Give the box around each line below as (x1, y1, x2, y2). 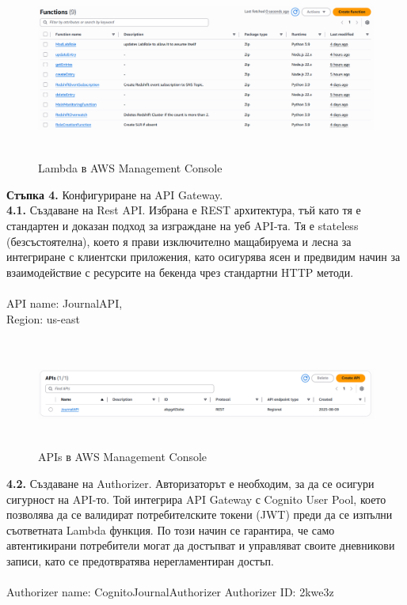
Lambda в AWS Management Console (38, 160, 223, 176)
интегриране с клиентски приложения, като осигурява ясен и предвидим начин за (6, 248, 401, 265)
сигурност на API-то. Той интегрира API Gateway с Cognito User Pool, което (6, 490, 386, 507)
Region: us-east (6, 310, 80, 327)
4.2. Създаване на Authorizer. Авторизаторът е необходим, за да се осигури (6, 475, 375, 491)
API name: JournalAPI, (6, 295, 123, 312)
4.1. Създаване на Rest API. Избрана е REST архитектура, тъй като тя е (6, 202, 361, 218)
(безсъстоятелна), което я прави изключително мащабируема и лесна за (6, 233, 352, 249)
